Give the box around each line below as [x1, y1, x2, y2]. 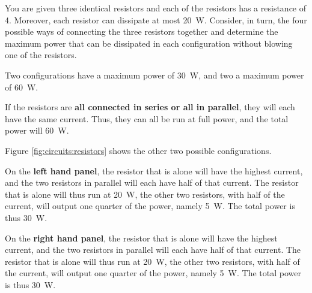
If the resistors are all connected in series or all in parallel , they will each [5, 101, 295, 113]
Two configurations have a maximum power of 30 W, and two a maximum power [5, 68, 304, 81]
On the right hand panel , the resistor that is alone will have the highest [5, 231, 278, 244]
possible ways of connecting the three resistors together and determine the [5, 25, 278, 38]
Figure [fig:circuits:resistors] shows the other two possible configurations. [5, 144, 272, 156]
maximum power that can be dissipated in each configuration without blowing [5, 37, 293, 49]
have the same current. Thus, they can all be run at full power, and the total [5, 112, 289, 125]
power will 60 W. [5, 124, 69, 137]
